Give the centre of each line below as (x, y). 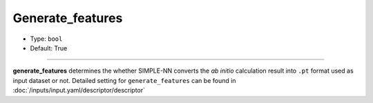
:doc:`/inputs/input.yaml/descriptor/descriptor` (79, 91)
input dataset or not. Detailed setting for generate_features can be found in (124, 80)
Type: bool (46, 39)
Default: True (49, 48)
